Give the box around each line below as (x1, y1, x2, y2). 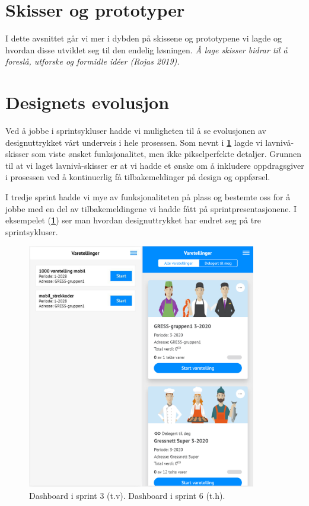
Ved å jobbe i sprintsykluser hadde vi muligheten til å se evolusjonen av (5, 124, 266, 137)
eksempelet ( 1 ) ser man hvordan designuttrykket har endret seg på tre (5, 214, 261, 226)
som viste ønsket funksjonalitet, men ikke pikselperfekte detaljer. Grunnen (31, 148, 302, 160)
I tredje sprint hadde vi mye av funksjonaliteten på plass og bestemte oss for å (5, 191, 291, 203)
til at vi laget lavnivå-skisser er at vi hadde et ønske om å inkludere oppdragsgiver (5, 159, 304, 171)
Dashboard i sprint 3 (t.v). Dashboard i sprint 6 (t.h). (29, 489, 225, 501)
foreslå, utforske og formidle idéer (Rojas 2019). (5, 55, 180, 68)
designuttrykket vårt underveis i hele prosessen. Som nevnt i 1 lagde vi (5, 136, 263, 148)
